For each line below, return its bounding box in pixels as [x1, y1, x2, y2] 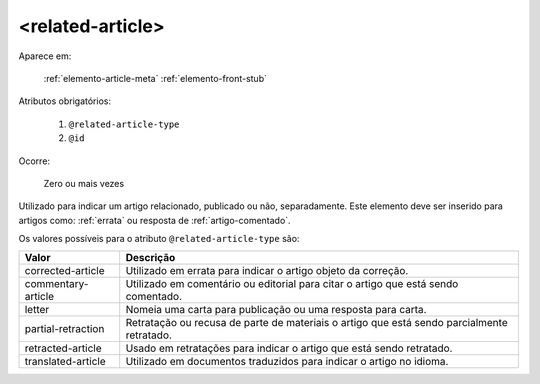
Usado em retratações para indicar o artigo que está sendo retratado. [125, 341, 453, 355]
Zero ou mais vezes [43, 177, 125, 189]
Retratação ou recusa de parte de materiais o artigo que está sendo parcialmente [125, 316, 509, 330]
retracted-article [24, 341, 102, 355]
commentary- [24, 277, 89, 291]
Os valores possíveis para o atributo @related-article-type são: [18, 233, 300, 245]
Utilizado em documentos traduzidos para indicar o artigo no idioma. [125, 355, 449, 369]
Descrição [125, 251, 176, 265]
